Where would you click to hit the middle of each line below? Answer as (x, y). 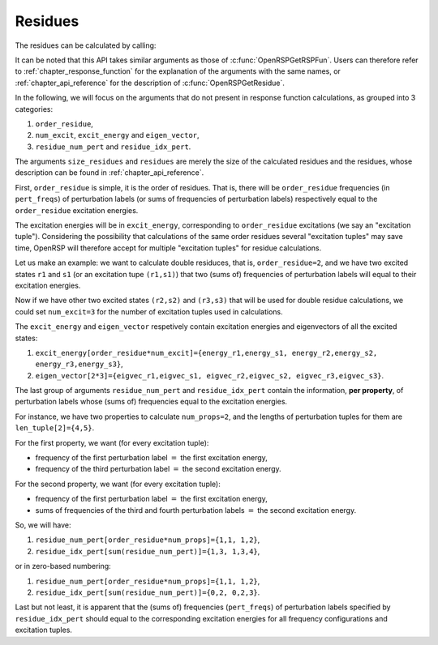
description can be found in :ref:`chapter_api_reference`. (109, 173)
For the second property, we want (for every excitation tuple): (118, 484)
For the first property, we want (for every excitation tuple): (112, 442)
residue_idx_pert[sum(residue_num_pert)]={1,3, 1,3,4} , (148, 551)
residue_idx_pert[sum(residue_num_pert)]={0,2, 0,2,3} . (148, 592)
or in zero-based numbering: (63, 566)
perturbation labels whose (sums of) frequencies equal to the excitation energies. (151, 402)
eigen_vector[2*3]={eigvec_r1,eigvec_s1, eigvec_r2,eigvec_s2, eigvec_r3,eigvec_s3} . (210, 375)
